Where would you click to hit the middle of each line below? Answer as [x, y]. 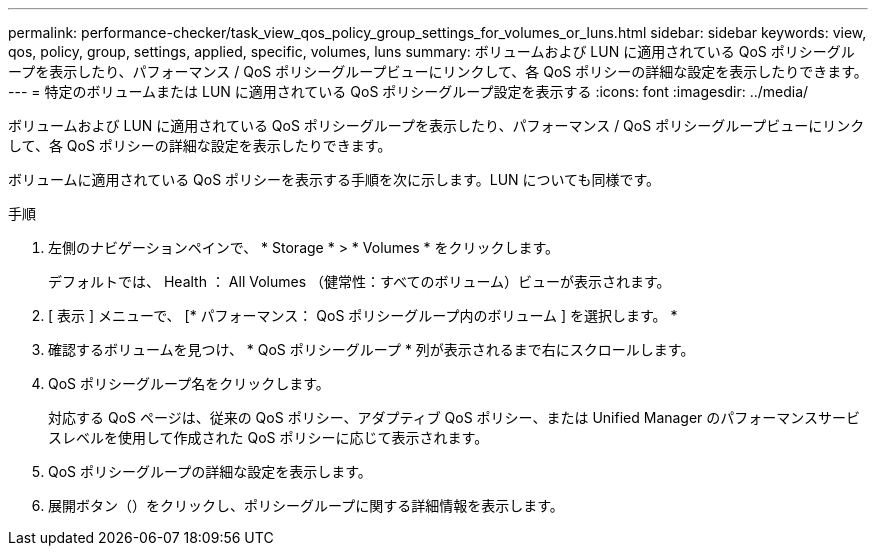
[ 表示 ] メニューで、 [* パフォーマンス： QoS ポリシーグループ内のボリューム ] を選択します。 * [363, 315]
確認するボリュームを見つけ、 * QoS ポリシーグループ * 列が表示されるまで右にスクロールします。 [371, 349]
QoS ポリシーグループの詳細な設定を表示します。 [210, 471]
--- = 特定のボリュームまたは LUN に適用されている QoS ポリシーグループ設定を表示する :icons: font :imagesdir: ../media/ [408, 91]
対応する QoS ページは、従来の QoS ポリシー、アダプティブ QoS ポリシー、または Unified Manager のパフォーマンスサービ [454, 417]
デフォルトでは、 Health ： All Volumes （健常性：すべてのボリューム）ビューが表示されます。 [359, 281]
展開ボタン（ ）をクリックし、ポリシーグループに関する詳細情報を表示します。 [306, 505]
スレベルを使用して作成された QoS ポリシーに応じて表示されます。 [268, 437]
